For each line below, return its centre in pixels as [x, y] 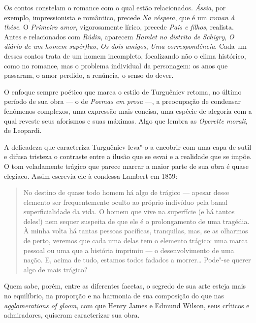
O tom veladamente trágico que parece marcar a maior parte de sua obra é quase [126, 166]
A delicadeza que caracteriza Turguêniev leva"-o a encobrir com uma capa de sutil [128, 146]
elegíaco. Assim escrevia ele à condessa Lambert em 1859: [91, 176]
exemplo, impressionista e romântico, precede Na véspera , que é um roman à [119, 17]
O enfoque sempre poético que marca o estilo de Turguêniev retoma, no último [123, 91]
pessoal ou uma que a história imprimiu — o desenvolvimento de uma [129, 250]
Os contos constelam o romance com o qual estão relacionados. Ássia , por [115, 7]
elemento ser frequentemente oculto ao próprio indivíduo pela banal [125, 202]
